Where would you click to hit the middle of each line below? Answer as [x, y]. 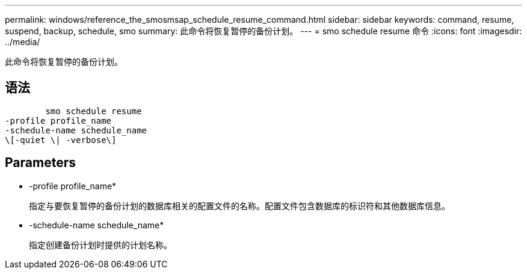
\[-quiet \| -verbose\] [61, 140]
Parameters [40, 163]
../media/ [23, 42]
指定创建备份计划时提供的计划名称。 [100, 245]
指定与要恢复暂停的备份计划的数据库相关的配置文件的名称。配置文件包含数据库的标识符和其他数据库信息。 [239, 205]
